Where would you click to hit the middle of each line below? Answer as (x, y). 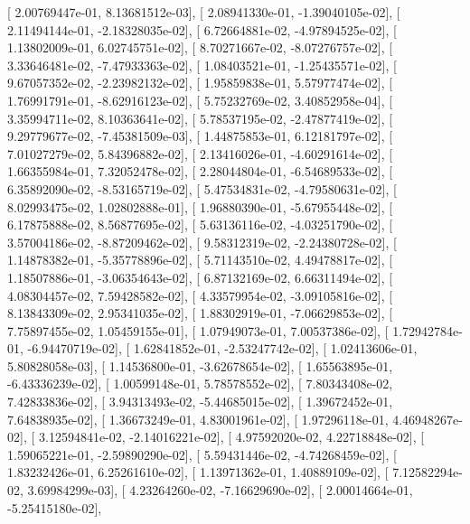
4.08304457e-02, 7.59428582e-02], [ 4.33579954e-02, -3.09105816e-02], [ (200, 295)
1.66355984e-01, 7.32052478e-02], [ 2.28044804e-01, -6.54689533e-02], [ (200, 171)
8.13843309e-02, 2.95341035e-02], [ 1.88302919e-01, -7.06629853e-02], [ (200, 313)
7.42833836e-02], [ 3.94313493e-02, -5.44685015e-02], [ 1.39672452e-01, (200, 402)
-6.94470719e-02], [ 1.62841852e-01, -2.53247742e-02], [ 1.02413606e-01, (222, 348)
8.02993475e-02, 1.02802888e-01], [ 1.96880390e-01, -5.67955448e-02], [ (200, 206)
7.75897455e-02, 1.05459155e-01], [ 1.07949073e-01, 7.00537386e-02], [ (198, 330)
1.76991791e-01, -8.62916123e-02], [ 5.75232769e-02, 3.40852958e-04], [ (200, 100)
